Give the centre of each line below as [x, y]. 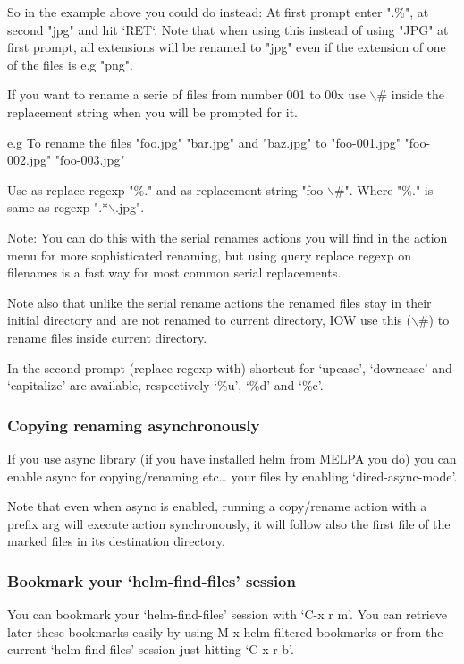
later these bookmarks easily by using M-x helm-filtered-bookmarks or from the [225, 631]
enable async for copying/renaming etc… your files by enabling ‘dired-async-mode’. [232, 476]
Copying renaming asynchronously [134, 425]
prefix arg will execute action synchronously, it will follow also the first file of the [229, 523]
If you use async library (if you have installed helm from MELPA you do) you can [232, 458]
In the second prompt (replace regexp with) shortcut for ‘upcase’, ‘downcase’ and [230, 367]
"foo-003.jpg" [90, 160]
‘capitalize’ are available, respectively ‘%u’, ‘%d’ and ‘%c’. [165, 385]
